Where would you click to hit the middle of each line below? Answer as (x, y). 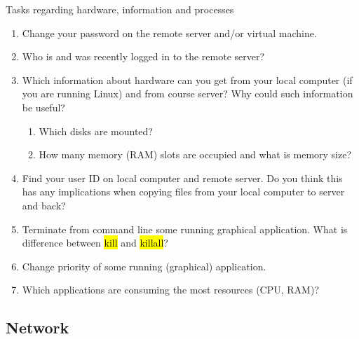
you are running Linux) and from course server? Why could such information (188, 94)
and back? (44, 205)
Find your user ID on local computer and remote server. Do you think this (182, 178)
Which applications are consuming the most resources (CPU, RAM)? (171, 290)
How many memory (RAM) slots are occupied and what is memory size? (195, 154)
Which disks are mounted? (96, 131)
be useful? (43, 107)
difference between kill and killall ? (95, 243)
